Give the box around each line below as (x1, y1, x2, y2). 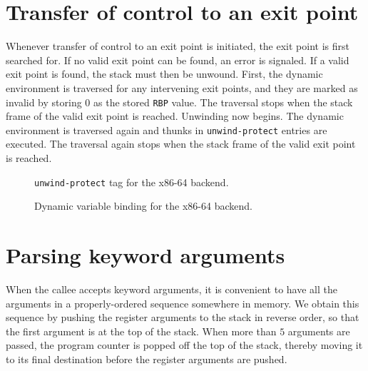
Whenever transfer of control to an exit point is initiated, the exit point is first (6, 39, 349, 54)
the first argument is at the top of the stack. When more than (6, 323, 277, 338)
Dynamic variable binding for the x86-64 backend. (34, 198, 252, 213)
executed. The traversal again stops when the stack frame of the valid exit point (6, 136, 356, 151)
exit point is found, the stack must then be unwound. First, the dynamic (6, 66, 323, 81)
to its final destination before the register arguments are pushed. (6, 351, 287, 366)
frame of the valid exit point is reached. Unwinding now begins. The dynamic (6, 108, 344, 123)
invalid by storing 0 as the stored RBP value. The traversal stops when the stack (6, 94, 353, 109)
